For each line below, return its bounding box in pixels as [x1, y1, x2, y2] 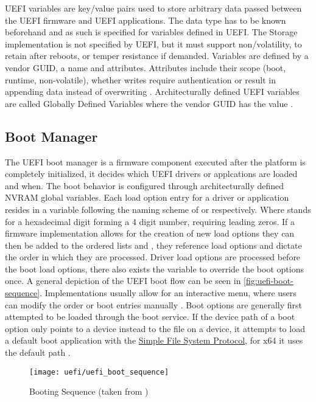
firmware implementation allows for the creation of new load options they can [5, 227, 295, 240]
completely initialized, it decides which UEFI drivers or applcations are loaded [5, 167, 298, 180]
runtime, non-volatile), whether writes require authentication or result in [5, 73, 276, 86]
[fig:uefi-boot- [244, 274, 293, 287]
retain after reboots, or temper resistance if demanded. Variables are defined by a [5, 49, 309, 62]
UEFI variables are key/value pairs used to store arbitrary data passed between [5, 2, 302, 14]
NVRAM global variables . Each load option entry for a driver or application [5, 191, 289, 204]
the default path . [5, 346, 71, 359]
